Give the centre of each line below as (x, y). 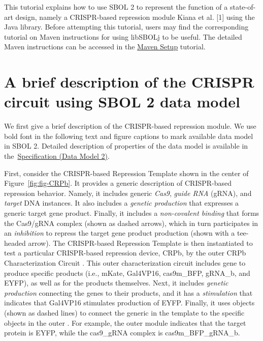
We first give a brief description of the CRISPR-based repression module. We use (130, 126)
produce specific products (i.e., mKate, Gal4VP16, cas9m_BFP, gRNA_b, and (127, 273)
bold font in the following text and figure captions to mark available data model (129, 136)
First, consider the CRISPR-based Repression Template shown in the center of (126, 173)
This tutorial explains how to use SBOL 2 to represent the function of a (116, 7)
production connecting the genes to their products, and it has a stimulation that (128, 292)
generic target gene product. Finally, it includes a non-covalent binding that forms (132, 213)
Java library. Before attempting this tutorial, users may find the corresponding (126, 27)
